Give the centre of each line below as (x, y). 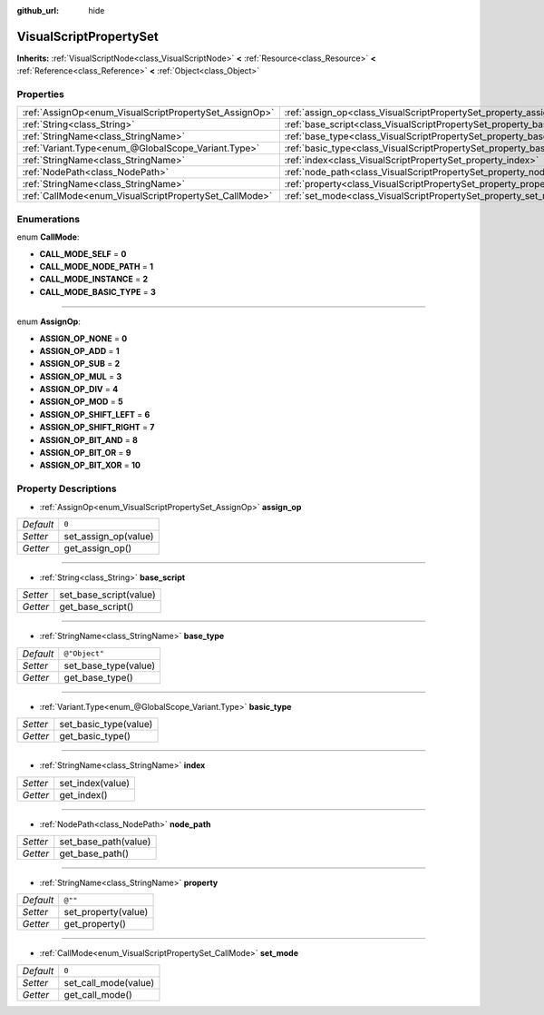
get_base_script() (97, 606)
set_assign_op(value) (109, 536)
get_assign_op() (98, 547)
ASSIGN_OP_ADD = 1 (79, 350)
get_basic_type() (95, 736)
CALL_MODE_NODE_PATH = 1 (97, 266)
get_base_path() (94, 853)
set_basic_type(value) (106, 724)
